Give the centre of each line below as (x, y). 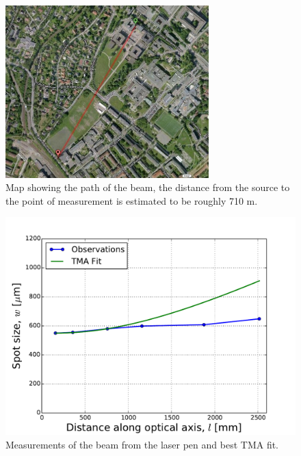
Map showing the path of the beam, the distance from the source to (148, 187)
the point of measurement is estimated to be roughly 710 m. (132, 200)
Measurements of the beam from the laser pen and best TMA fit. (142, 445)
